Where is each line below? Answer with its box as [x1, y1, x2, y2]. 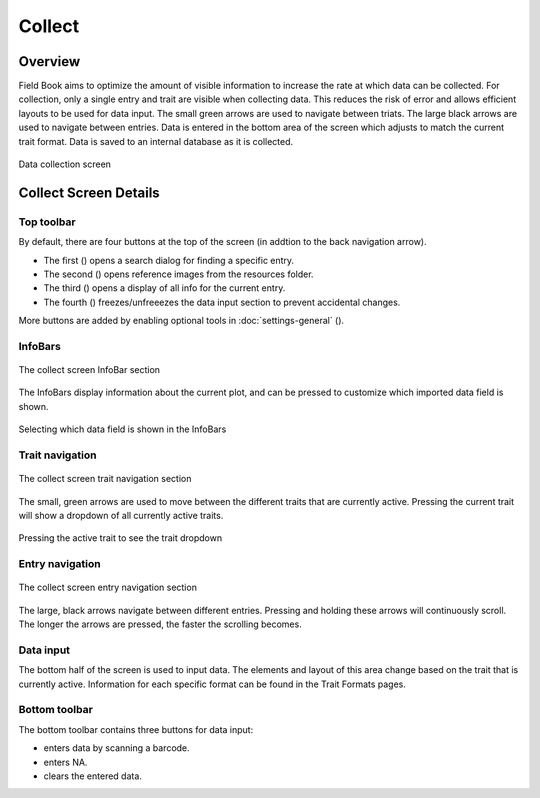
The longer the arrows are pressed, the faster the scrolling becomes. [18, 618, 302, 630]
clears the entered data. [43, 770, 142, 782]
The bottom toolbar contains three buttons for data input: [18, 723, 254, 735]
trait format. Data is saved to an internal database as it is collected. [18, 135, 294, 147]
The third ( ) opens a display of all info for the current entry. [43, 282, 286, 294]
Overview [18, 53, 81, 70]
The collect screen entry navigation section [18, 581, 197, 594]
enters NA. [43, 756, 88, 768]
